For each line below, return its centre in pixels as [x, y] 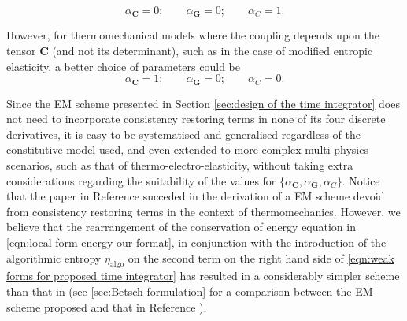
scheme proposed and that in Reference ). [107, 306]
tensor [21, 51]
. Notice [361, 180]
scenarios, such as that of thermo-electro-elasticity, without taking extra [180, 165]
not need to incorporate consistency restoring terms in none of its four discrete [196, 119]
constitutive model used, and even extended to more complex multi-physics [187, 149]
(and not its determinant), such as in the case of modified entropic [213, 51]
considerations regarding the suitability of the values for [141, 180]
